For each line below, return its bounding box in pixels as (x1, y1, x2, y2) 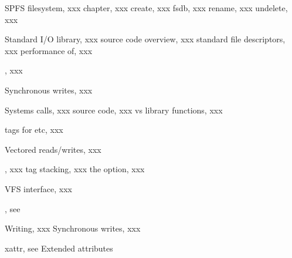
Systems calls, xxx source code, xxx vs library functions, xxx (5, 103, 223, 116)
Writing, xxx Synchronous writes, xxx (5, 222, 141, 234)
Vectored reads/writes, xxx (5, 143, 101, 155)
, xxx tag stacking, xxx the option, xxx (5, 163, 145, 175)
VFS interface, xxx (5, 182, 72, 195)
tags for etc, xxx (5, 123, 63, 136)
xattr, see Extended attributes (5, 242, 113, 254)
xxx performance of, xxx (5, 44, 93, 56)
